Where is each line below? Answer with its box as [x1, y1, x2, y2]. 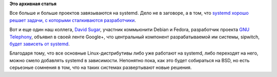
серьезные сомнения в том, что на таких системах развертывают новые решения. [9, 64, 192, 71]
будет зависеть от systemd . [9, 41, 70, 47]
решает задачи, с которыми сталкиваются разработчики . [9, 17, 136, 23]
